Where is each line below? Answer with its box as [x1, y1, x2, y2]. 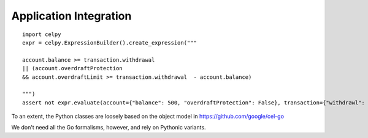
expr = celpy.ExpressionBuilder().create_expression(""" [22, 39, 197, 46]
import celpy [22, 31, 61, 38]
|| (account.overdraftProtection [22, 65, 123, 72]
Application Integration [11, 9, 132, 23]
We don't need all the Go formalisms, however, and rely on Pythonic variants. [11, 124, 206, 131]
